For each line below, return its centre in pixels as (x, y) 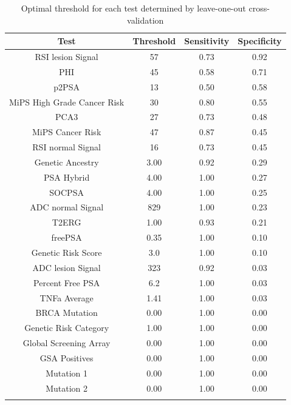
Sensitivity (207, 41)
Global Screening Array (67, 343)
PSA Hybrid (67, 177)
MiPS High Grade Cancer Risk (67, 102)
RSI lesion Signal (67, 57)
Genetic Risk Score (67, 252)
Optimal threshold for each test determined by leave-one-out (133, 8)
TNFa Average (67, 297)
